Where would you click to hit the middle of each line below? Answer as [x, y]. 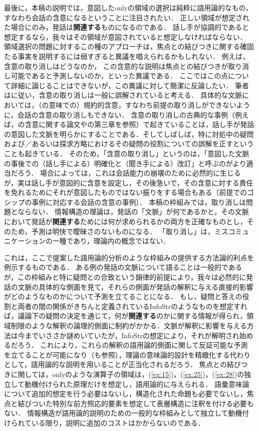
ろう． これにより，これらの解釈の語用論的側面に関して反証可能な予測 [133, 345]
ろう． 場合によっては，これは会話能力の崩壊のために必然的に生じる [129, 173]
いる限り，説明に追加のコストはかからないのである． [118, 422]
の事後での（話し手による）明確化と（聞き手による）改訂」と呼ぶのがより [125, 163]
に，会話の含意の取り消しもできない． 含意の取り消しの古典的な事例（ [120, 114]
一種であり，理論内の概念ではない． [111, 241]
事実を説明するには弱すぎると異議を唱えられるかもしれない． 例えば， [133, 56]
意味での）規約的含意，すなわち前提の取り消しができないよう [150, 104]
